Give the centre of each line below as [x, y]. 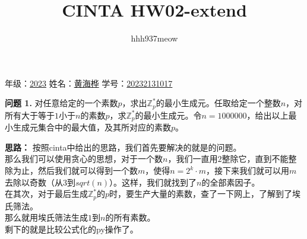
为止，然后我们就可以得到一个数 [75, 170]
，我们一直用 [193, 159]
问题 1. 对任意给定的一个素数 [61, 103]
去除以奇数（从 [34, 182]
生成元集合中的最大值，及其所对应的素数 [92, 127]
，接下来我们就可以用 [248, 170]
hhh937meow [154, 38]
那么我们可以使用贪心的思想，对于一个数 [84, 159]
